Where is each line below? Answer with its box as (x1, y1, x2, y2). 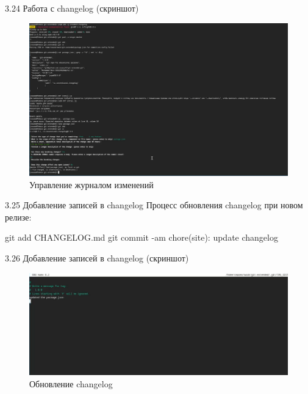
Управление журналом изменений (29, 178, 154, 191)
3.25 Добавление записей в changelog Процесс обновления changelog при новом (5, 199, 303, 211)
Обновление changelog (29, 377, 113, 390)
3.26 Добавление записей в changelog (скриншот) (5, 252, 189, 264)
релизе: (5, 210, 32, 223)
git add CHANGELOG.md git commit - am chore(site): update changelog (5, 231, 278, 244)
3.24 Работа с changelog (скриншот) (5, 2, 139, 14)
